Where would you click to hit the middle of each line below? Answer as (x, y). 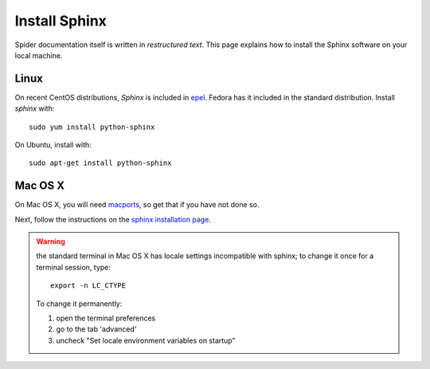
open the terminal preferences (106, 318)
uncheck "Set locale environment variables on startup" (146, 340)
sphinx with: (35, 108)
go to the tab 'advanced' (96, 329)
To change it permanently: (79, 304)
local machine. (39, 55)
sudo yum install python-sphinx (92, 127)
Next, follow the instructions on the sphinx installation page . (113, 219)
